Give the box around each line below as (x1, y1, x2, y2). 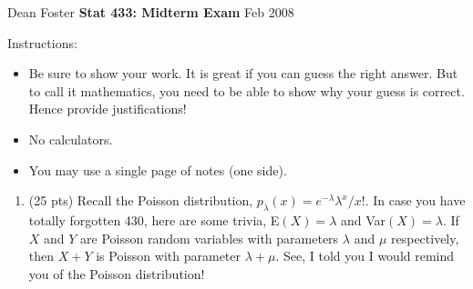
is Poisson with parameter (96, 246, 241, 265)
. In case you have (365, 191, 466, 210)
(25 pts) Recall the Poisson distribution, (28, 191, 253, 210)
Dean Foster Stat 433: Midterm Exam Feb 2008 (7, 3, 294, 21)
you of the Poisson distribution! (28, 264, 205, 283)
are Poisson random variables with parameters (80, 228, 339, 247)
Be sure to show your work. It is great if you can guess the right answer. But (28, 64, 458, 83)
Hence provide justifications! (28, 99, 187, 118)
